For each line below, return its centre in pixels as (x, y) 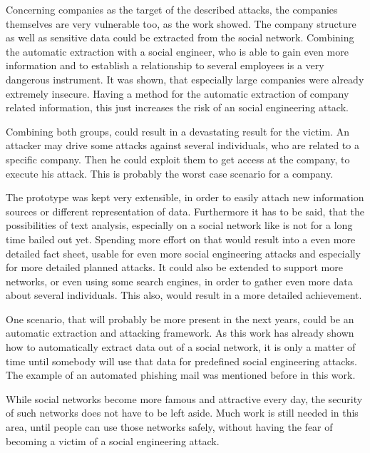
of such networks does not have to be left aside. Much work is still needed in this (182, 413)
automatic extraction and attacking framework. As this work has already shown (180, 333)
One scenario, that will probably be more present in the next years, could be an (180, 319)
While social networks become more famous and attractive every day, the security (184, 398)
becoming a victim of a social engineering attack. (113, 441)
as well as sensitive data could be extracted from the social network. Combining (180, 37)
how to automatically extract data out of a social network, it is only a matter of (181, 347)
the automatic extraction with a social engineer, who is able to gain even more (177, 51)
